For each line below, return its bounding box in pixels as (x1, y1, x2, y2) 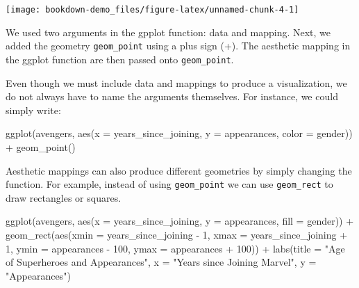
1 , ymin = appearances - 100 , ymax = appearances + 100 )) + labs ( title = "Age (6, 241, 345, 255)
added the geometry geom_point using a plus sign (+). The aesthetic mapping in (6, 38, 351, 53)
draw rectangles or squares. (6, 190, 122, 205)
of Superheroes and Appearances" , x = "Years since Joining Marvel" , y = (6, 255, 317, 269)
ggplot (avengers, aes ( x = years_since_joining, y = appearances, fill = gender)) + (6, 214, 354, 228)
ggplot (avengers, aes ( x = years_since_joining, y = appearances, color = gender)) (6, 126, 353, 141)
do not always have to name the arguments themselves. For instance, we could (6, 89, 338, 104)
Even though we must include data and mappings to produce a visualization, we (6, 75, 347, 90)
